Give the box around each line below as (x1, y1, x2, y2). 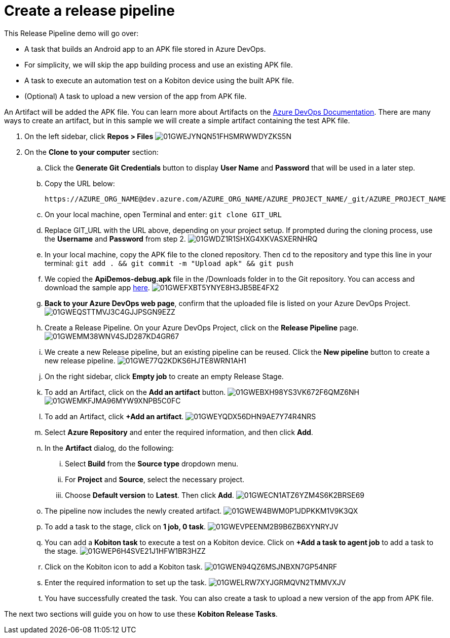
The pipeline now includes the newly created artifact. (45, 506, 222, 515)
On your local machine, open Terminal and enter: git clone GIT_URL (45, 210, 282, 219)
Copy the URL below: (45, 179, 115, 188)
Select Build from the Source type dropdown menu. (65, 459, 238, 468)
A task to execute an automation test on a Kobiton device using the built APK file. (24, 76, 294, 85)
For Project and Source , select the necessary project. (65, 475, 245, 484)
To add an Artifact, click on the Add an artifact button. (45, 387, 226, 396)
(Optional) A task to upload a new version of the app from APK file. (24, 91, 247, 100)
